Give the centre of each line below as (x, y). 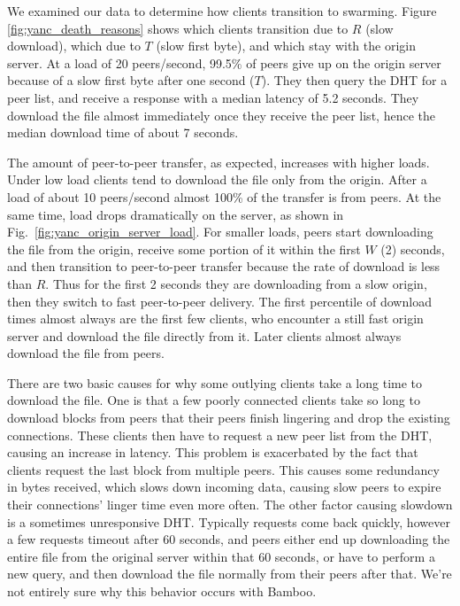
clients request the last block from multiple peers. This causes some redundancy (223, 469)
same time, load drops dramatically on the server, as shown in (176, 214)
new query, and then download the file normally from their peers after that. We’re (230, 574)
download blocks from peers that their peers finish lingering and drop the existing (229, 418)
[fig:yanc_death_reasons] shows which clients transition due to (178, 28)
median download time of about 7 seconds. (123, 132)
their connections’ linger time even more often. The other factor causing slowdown (230, 505)
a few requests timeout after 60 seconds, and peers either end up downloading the (229, 539)
